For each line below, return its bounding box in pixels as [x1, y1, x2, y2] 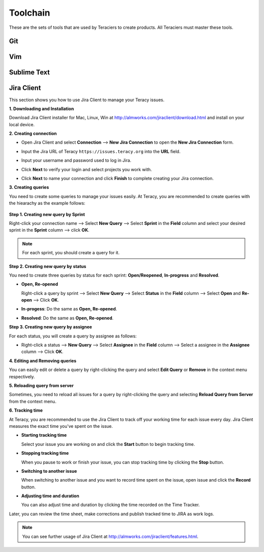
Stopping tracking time [21, 450, 69, 456]
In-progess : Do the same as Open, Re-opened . [21, 306, 117, 312]
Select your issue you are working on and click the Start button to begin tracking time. [21, 441, 195, 447]
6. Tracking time [9, 407, 43, 413]
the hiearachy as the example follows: [9, 200, 86, 206]
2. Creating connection [9, 131, 57, 136]
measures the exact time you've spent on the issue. [9, 423, 113, 429]
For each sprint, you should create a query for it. [22, 250, 120, 256]
